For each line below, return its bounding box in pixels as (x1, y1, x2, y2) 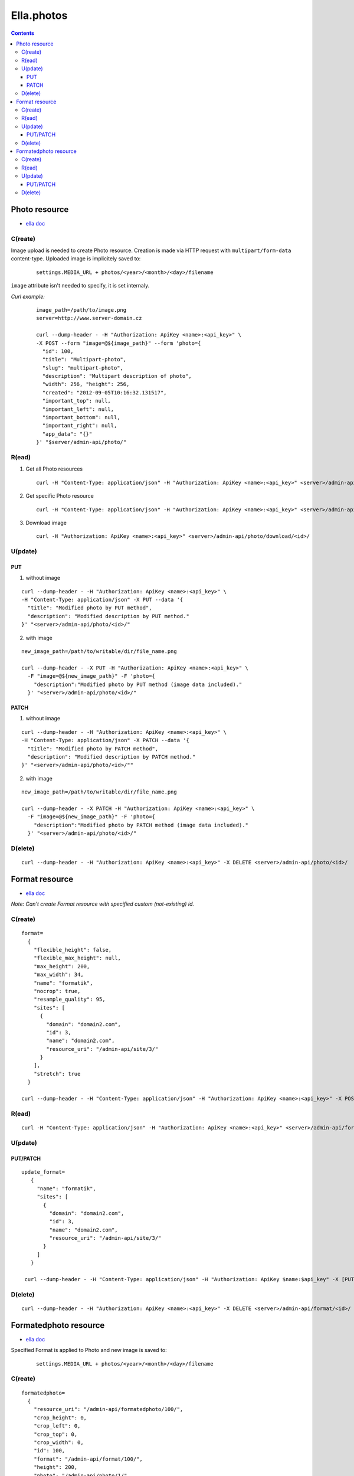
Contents (11, 30, 35, 37)
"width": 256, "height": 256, (42, 381, 130, 388)
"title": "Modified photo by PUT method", (27, 605, 153, 611)
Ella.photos (11, 9, 68, 22)
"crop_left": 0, (33, 1423, 81, 1429)
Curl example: (11, 293, 45, 300)
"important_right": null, (42, 422, 117, 429)
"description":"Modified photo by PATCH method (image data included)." (33, 821, 249, 828)
